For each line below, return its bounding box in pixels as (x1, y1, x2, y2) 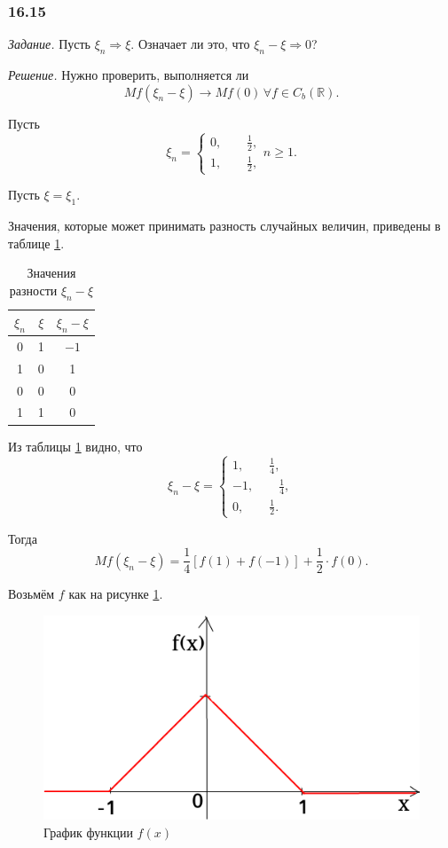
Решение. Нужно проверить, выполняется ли (8, 66, 249, 84)
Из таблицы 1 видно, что (8, 436, 143, 455)
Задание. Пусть (8, 35, 90, 53)
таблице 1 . (8, 233, 65, 252)
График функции (43, 822, 133, 841)
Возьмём (8, 585, 55, 603)
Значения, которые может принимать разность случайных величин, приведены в (8, 216, 441, 235)
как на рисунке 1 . (68, 585, 163, 603)
